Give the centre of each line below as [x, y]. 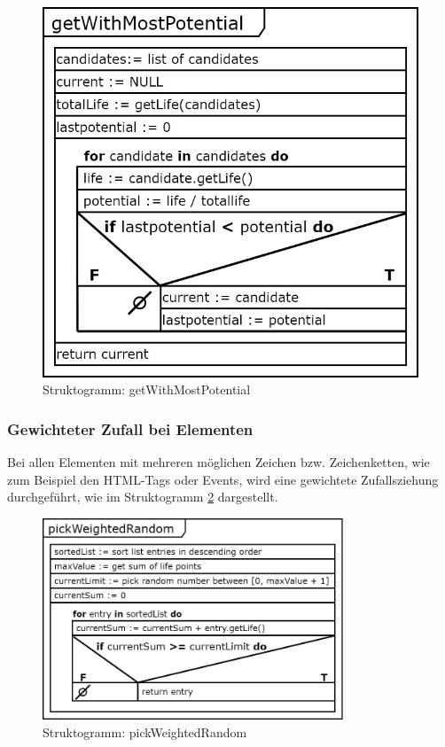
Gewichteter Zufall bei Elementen [130, 428]
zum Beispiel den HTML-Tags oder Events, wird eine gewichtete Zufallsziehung [223, 479]
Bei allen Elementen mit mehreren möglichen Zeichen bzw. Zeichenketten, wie [219, 462]
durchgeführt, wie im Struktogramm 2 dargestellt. [143, 497]
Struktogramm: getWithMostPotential [147, 389]
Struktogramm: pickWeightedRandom [145, 732]
